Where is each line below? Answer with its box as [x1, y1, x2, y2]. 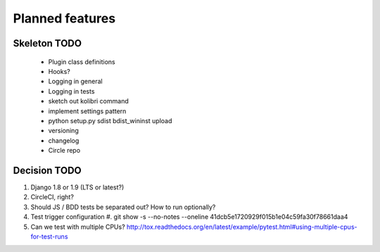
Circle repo [48, 146, 81, 155]
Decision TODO [13, 164, 82, 176]
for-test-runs [30, 232, 68, 241]
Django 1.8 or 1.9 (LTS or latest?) [30, 183, 125, 191]
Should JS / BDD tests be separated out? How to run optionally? [30, 203, 216, 211]
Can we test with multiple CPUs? [30, 222, 126, 231]
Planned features [13, 11, 116, 26]
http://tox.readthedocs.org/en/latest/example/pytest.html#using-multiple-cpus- [127, 222, 357, 231]
